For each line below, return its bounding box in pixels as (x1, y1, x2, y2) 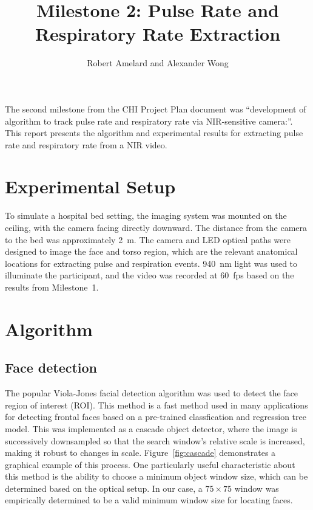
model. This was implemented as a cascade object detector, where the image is (5, 422, 297, 435)
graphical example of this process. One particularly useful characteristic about (5, 458, 295, 470)
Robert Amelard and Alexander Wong (87, 57, 229, 69)
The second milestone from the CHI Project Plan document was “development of (5, 102, 306, 115)
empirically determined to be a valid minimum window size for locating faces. (5, 494, 293, 506)
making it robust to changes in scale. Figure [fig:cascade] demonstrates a (5, 446, 276, 459)
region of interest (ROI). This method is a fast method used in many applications (5, 398, 308, 411)
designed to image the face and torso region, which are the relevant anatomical (5, 245, 298, 258)
